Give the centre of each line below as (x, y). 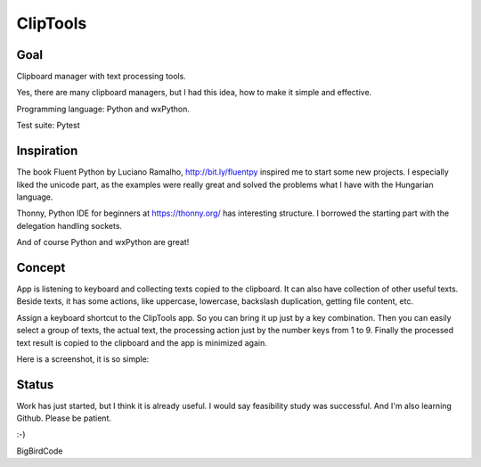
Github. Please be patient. (64, 418)
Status (35, 385)
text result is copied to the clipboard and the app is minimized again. (142, 342)
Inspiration (47, 151)
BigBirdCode (40, 451)
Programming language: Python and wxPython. (103, 109)
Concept (41, 267)
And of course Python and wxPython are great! (103, 242)
